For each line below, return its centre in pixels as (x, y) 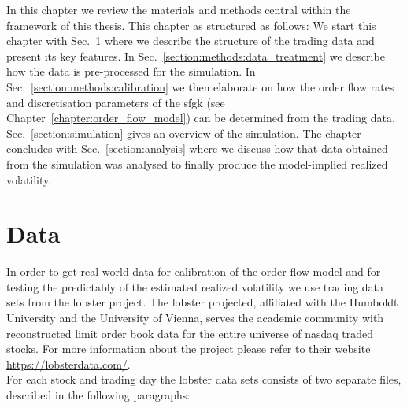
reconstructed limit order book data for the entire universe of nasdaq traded (190, 333)
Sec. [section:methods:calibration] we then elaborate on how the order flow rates (200, 86)
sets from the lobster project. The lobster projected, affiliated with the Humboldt (202, 302)
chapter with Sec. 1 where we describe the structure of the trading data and (191, 41)
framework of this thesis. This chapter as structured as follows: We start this (191, 25)
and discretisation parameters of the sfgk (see (116, 102)
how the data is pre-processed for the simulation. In (131, 71)
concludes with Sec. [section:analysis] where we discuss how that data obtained (197, 148)
